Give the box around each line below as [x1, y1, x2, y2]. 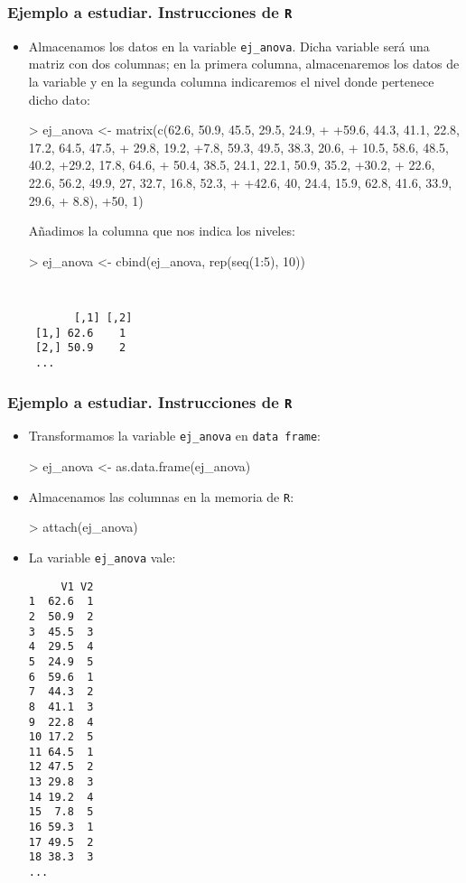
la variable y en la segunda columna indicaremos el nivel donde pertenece [28, 72, 434, 91]
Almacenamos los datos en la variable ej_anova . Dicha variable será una [28, 36, 430, 55]
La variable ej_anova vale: [28, 547, 176, 566]
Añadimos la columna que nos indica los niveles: [28, 221, 295, 240]
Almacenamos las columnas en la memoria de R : [28, 487, 294, 506]
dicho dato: [28, 89, 90, 108]
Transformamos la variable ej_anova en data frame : [28, 426, 322, 445]
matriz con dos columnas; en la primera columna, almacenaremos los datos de [28, 54, 460, 73]
